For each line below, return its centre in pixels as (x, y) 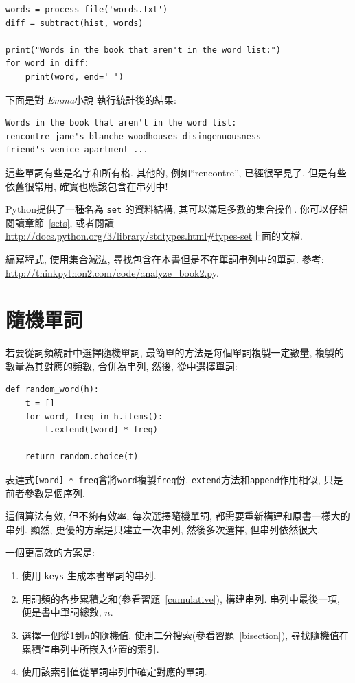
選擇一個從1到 (53, 635)
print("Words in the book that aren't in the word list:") (143, 50)
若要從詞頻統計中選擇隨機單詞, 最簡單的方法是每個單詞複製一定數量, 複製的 (175, 352)
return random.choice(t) (82, 457)
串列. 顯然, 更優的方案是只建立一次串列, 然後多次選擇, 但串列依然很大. (163, 529)
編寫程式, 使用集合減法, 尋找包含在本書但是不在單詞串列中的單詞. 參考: (165, 258)
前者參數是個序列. (45, 493)
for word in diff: (47, 63)
